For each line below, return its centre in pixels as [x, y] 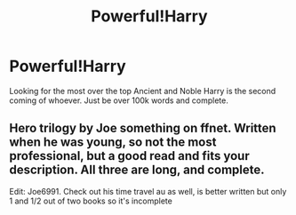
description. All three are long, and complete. [137, 170]
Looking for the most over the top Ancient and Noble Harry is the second [143, 91]
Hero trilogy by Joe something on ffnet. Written [143, 128]
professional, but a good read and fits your [130, 156]
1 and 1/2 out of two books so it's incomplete [91, 201]
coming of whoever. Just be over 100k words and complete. [119, 100]
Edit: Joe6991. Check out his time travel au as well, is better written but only [148, 191]
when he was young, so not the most [113, 143]
